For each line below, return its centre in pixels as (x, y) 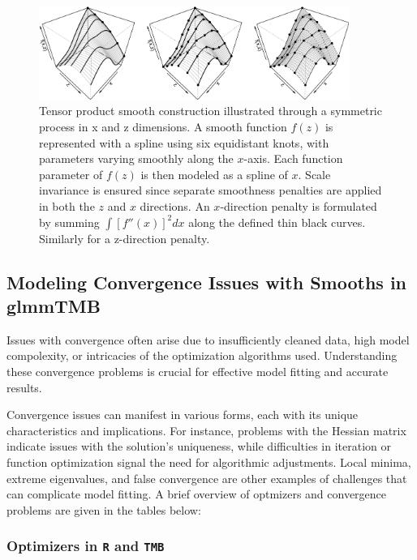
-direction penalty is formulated (299, 206)
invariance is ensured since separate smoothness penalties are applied (211, 190)
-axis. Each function (293, 158)
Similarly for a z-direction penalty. (125, 238)
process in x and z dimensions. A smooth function (163, 127)
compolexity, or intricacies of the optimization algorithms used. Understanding (202, 355)
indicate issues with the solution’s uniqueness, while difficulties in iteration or (199, 446)
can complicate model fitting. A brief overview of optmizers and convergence (197, 494)
